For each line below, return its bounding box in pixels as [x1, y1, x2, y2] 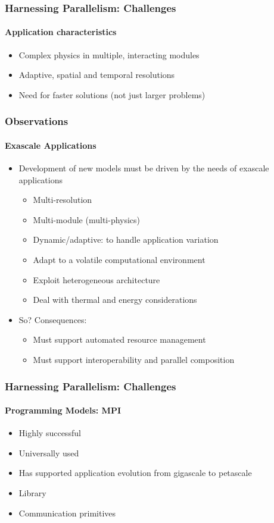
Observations [5, 114, 68, 129]
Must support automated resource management [33, 333, 206, 346]
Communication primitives [18, 506, 116, 519]
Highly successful [18, 427, 81, 439]
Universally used [18, 446, 79, 459]
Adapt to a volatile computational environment [33, 253, 205, 266]
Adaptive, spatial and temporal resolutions [18, 68, 175, 81]
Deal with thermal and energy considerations [33, 293, 197, 306]
